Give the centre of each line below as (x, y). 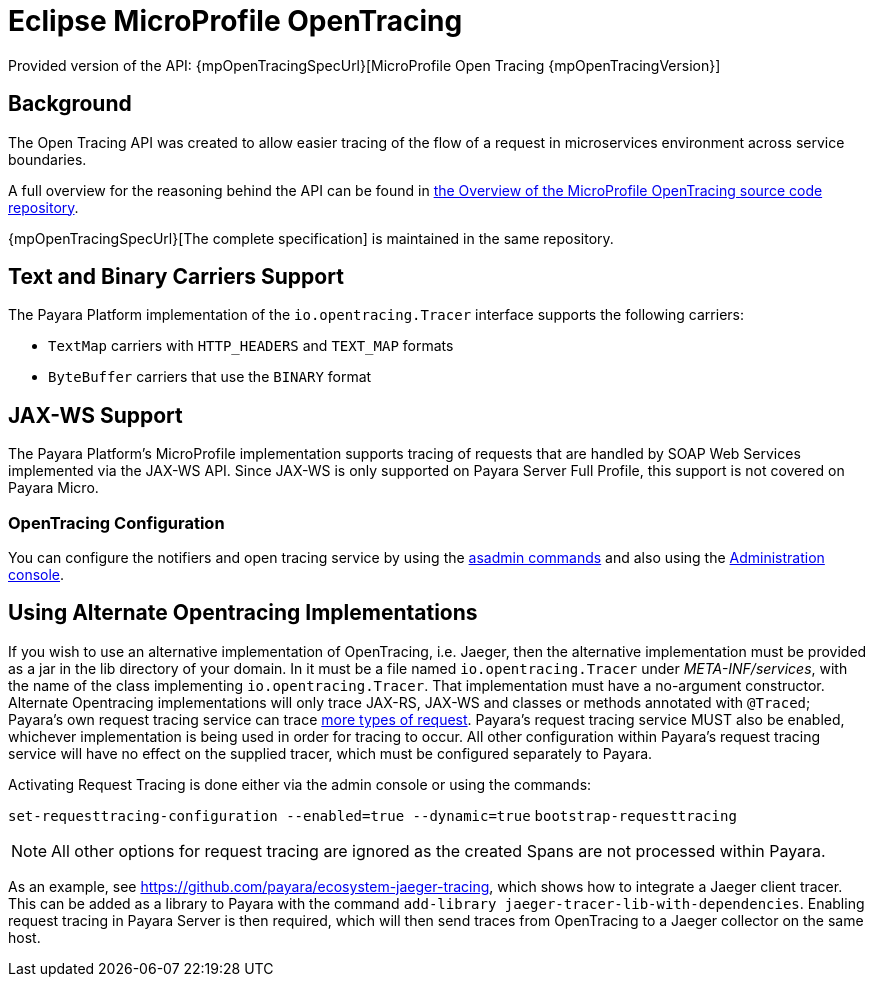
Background (70, 104)
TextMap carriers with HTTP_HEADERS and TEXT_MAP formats (251, 346)
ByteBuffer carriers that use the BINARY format (210, 377)
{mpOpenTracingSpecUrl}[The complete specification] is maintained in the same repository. (311, 238)
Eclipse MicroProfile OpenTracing (235, 21)
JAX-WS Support (95, 415)
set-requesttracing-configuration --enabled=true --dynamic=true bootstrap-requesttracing (372, 815)
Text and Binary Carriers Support (176, 277)
